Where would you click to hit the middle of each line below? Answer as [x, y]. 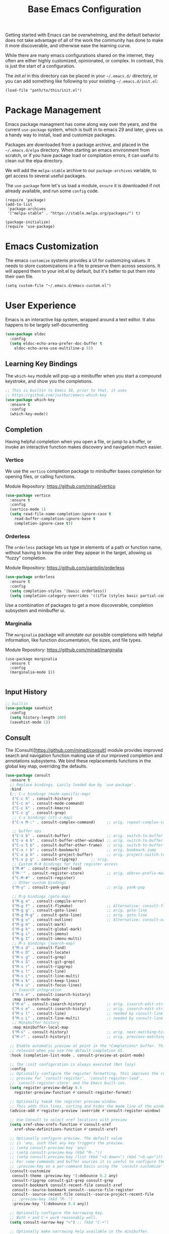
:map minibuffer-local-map [40, 1028]
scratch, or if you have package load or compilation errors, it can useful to [82, 156]
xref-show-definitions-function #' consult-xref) [66, 1129]
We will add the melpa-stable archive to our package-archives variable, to [81, 171]
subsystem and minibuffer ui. [35, 610]
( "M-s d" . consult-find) [39, 948]
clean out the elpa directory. [34, 161]
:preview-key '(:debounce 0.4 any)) [50, 1204]
